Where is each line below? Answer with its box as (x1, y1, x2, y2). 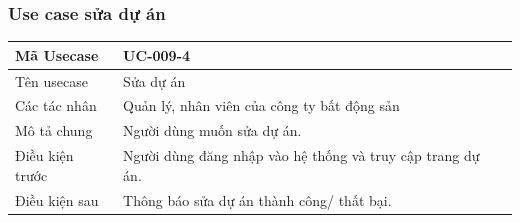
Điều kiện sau (15, 189, 99, 210)
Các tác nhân (15, 95, 97, 116)
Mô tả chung (15, 120, 93, 141)
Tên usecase (15, 70, 88, 91)
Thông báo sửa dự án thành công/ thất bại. (123, 189, 392, 210)
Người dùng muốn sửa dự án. (123, 120, 302, 141)
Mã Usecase (15, 44, 99, 65)
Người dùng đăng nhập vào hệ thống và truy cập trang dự (123, 145, 480, 166)
